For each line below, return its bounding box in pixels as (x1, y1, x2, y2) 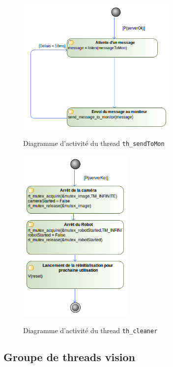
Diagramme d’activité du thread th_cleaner (23, 325, 158, 335)
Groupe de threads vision (3, 349, 135, 364)
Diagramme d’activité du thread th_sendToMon (23, 138, 165, 148)
